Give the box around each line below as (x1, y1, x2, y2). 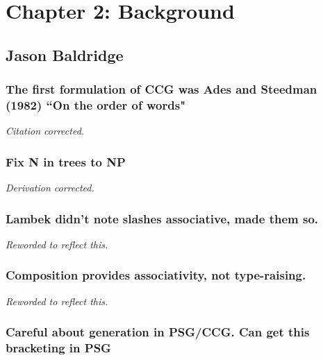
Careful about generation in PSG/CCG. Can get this (6, 323, 310, 341)
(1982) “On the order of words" (6, 96, 186, 113)
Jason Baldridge (6, 44, 124, 65)
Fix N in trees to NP (6, 153, 126, 170)
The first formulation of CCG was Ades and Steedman (6, 80, 317, 98)
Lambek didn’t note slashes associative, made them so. (6, 209, 319, 227)
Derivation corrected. (6, 180, 94, 195)
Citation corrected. (6, 123, 85, 138)
